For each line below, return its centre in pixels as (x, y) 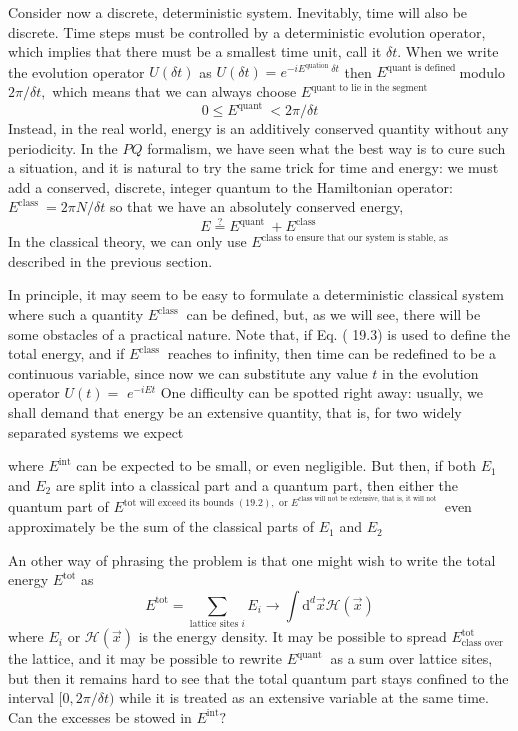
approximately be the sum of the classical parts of (161, 526)
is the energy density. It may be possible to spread (292, 636)
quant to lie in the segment (369, 87)
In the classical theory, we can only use (127, 241)
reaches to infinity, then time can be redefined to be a (332, 353)
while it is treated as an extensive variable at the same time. (304, 697)
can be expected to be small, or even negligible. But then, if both (276, 465)
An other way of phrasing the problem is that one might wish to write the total (252, 559)
